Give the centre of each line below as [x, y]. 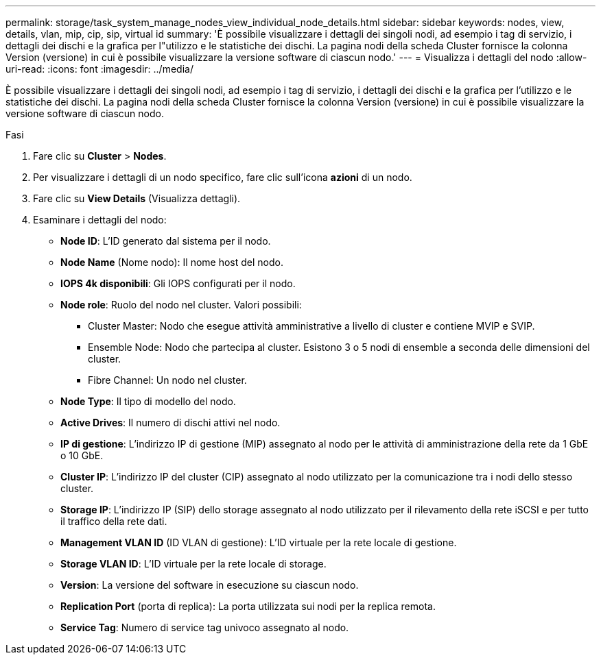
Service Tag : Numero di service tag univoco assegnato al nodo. [205, 627]
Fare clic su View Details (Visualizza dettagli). [137, 198]
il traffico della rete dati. [114, 521]
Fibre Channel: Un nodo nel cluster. [167, 380]
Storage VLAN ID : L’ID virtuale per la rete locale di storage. [193, 564]
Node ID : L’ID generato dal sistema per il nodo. [166, 241]
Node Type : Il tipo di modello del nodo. [148, 401]
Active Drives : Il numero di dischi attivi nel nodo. [170, 423]
